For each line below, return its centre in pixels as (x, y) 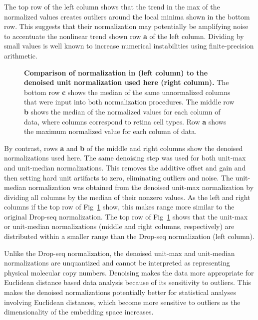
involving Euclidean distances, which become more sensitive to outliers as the (122, 302)
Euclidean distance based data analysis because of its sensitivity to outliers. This (128, 282)
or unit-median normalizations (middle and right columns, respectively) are (119, 226)
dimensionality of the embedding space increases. (79, 312)
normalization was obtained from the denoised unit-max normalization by (141, 187)
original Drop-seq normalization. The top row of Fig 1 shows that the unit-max (126, 216)
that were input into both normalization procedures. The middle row (129, 102)
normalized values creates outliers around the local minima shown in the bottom (127, 16)
